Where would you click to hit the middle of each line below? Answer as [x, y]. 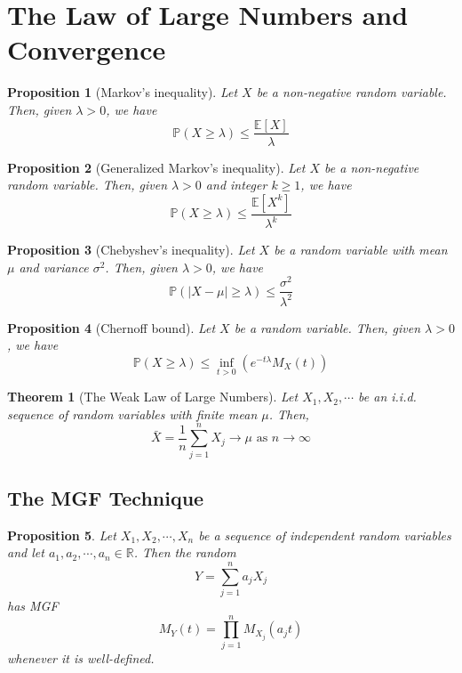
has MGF [33, 606]
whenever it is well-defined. [81, 657]
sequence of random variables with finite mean [132, 414]
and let [26, 552]
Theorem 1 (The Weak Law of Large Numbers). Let [153, 397]
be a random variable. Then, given [327, 327]
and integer [236, 185]
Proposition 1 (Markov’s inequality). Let [123, 92]
